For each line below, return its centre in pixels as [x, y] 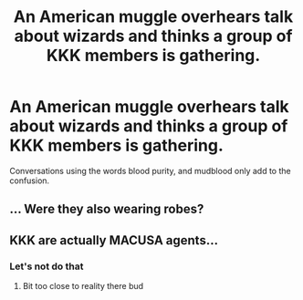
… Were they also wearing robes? [107, 209]
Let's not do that [47, 266]
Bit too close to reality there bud [83, 286]
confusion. [30, 181]
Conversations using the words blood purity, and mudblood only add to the [150, 171]
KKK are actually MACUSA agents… [114, 240]
